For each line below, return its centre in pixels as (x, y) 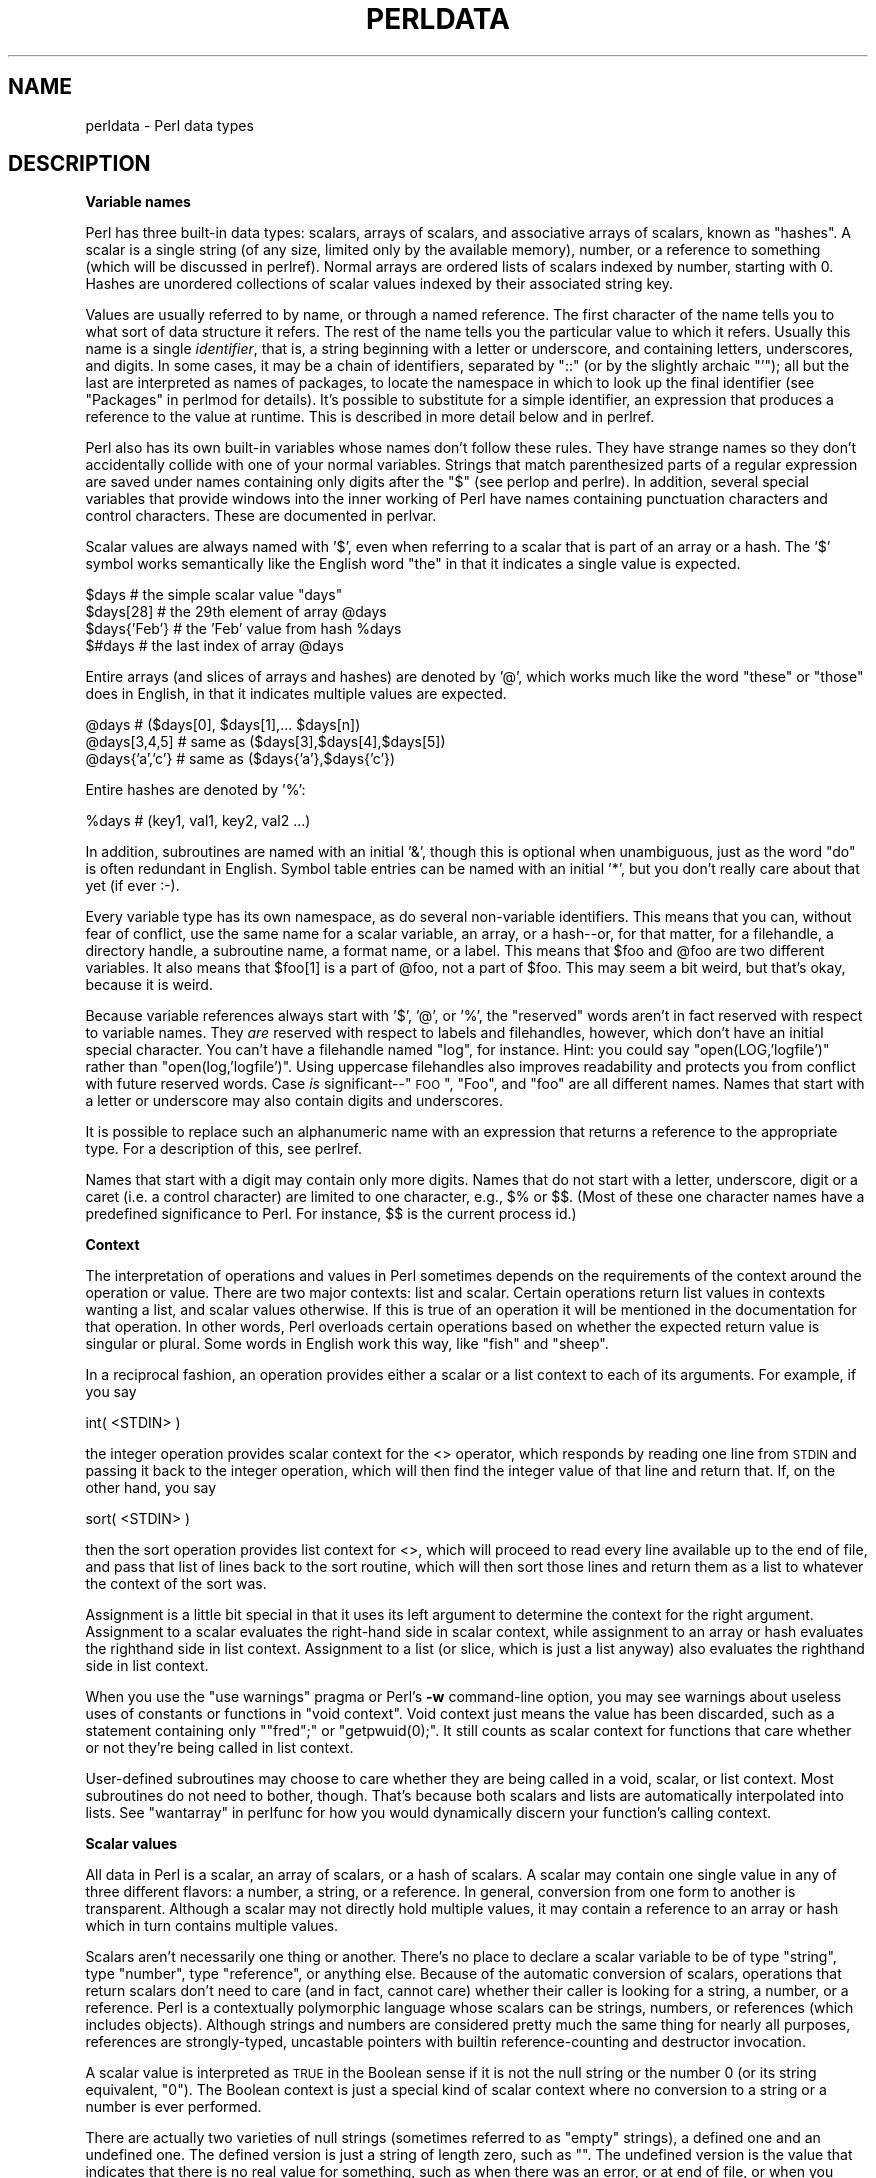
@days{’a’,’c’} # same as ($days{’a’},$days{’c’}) (240, 759)
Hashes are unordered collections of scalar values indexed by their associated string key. (379, 284)
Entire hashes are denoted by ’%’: (195, 790)
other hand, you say (151, 1488)
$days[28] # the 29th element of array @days (236, 612)
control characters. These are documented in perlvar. (261, 516)
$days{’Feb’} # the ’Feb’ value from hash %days (243, 629)
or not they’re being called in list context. (219, 1748)
